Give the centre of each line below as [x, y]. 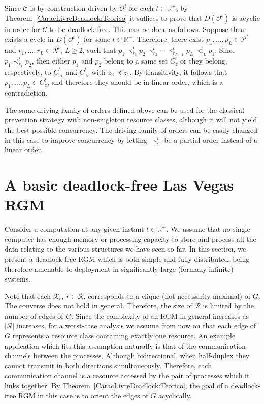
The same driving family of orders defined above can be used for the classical [124, 110]
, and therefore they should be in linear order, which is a [135, 82]
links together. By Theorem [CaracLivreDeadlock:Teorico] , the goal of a [117, 385]
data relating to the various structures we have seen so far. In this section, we [125, 249]
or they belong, [204, 61]
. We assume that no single [208, 229]
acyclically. [175, 395]
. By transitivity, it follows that [178, 71]
